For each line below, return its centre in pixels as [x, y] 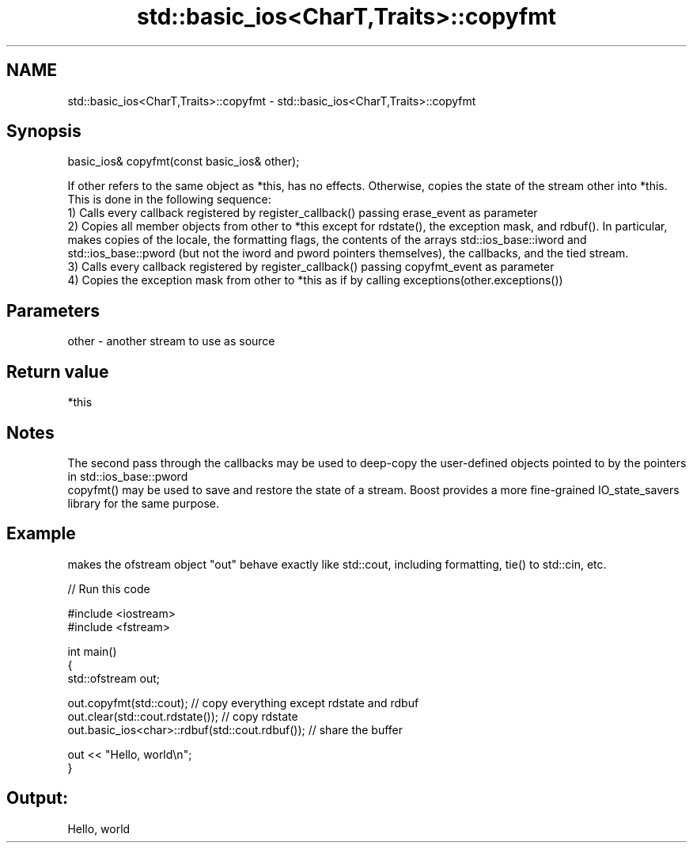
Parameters [53, 310]
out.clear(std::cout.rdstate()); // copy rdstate [183, 716]
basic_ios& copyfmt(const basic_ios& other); [184, 162]
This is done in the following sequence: [169, 200]
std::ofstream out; [114, 678]
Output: [37, 798]
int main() [92, 651]
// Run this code [109, 588]
